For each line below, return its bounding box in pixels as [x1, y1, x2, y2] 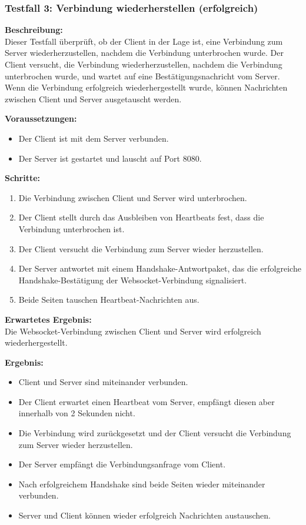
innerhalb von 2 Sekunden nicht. [18, 407, 135, 419]
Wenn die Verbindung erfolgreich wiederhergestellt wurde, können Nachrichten [5, 81, 288, 93]
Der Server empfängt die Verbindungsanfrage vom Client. [18, 458, 226, 470]
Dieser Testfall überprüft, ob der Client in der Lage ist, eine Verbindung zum [5, 35, 283, 47]
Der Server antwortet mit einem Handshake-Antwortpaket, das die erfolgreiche [18, 262, 301, 275]
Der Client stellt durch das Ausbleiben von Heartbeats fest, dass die [18, 211, 264, 223]
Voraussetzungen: [5, 112, 77, 125]
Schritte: [5, 172, 41, 184]
